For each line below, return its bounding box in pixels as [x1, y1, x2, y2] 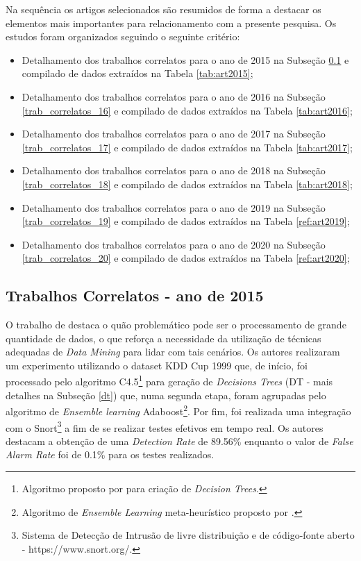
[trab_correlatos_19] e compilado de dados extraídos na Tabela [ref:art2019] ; [22, 214, 350, 228]
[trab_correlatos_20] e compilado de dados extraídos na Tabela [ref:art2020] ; [22, 251, 350, 265]
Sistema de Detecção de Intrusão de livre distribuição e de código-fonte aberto [22, 528, 355, 542]
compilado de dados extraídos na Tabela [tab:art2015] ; [22, 66, 253, 81]
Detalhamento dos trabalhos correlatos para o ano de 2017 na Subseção [22, 126, 326, 141]
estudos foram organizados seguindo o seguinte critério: [6, 29, 240, 44]
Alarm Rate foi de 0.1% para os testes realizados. [6, 447, 215, 462]
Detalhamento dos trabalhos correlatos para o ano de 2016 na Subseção [22, 89, 326, 103]
